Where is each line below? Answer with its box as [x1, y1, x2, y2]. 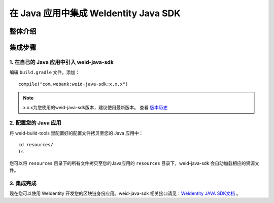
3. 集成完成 [9, 180, 37, 187]
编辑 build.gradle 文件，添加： [9, 69, 80, 76]
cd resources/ [18, 142, 53, 148]
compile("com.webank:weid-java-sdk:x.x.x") [18, 81, 128, 87]
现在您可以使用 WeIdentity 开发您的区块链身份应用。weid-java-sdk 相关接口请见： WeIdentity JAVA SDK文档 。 [9, 190, 241, 196]
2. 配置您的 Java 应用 [9, 119, 61, 126]
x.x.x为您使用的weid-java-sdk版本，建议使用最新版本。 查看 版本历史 [23, 104, 168, 110]
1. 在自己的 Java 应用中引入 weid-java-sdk [9, 58, 114, 65]
